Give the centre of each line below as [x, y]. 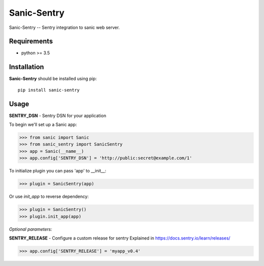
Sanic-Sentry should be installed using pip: [53, 79]
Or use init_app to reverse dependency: [49, 196]
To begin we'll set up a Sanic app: [43, 124]
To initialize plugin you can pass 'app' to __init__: [58, 171]
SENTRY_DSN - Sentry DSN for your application [58, 116]
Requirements [31, 41]
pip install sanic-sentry [49, 90]
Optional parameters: [31, 229]
